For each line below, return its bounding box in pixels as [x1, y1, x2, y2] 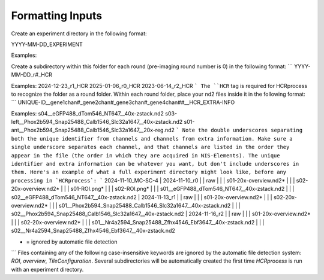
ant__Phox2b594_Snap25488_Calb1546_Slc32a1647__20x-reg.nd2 [11, 126, 175, 134]
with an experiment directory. [11, 266, 84, 273]
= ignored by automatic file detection [26, 238, 118, 245]
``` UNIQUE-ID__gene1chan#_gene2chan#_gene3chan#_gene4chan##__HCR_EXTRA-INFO [11, 99, 235, 106]
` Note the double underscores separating [176, 127, 303, 134]
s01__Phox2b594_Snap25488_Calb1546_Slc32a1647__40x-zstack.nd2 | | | [59, 202, 241, 209]
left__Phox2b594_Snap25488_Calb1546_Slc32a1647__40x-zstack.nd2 [11, 118, 183, 126]
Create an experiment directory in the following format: [11, 30, 147, 37]
